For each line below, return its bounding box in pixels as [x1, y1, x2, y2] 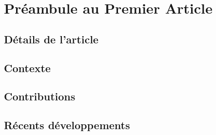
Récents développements [4, 117, 130, 133]
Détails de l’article [4, 31, 98, 46]
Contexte [4, 60, 51, 75]
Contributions [4, 89, 76, 104]
